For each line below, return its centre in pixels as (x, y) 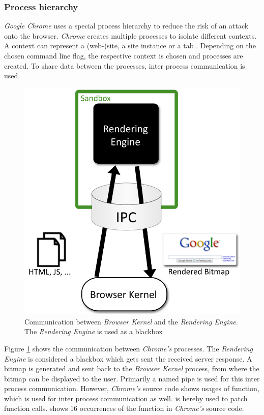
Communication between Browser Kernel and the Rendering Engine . (131, 321)
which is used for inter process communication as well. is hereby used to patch (126, 398)
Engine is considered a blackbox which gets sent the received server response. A (128, 358)
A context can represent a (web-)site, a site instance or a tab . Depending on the (130, 46)
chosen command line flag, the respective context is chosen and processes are (124, 55)
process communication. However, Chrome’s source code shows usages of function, (132, 388)
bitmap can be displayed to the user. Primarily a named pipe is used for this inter (132, 378)
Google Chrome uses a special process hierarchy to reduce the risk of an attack (126, 26)
